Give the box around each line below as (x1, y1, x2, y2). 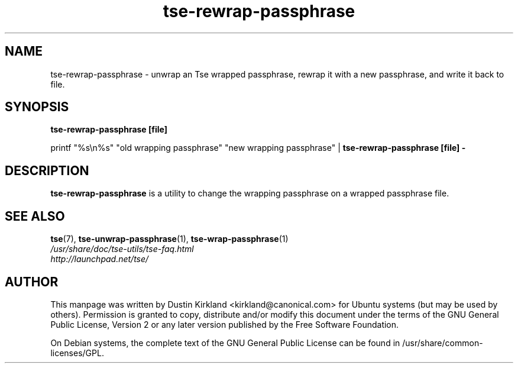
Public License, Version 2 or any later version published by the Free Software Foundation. (50, 319, 399, 330)
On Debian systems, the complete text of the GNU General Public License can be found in (50, 337, 400, 348)
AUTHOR (5, 274, 59, 289)
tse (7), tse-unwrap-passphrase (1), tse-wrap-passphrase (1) (50, 234, 289, 244)
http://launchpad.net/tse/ (50, 254, 149, 264)
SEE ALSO (5, 208, 65, 224)
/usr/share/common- (402, 337, 483, 348)
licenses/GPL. (50, 347, 104, 358)
